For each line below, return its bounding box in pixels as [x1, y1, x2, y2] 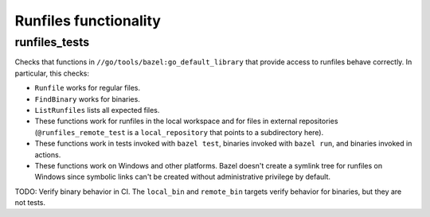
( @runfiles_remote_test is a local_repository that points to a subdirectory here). [34, 127, 324, 137]
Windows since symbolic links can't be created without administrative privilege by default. [34, 172, 330, 182]
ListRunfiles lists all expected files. [34, 105, 160, 114]
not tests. [14, 198, 46, 207]
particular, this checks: [14, 68, 90, 78]
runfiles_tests [14, 35, 90, 49]
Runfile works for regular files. [34, 83, 141, 93]
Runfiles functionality [14, 12, 161, 29]
